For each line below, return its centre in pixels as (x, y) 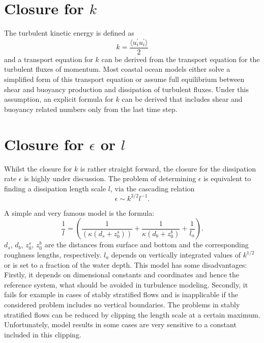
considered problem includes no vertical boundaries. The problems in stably (122, 304)
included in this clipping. (43, 334)
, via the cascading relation (153, 188)
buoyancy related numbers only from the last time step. (91, 109)
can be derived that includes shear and (182, 99)
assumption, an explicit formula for (59, 99)
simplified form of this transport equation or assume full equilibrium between (124, 79)
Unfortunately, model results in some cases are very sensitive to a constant (120, 324)
